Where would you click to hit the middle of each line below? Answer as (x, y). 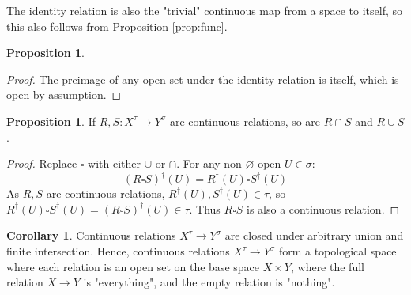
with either (115, 163)
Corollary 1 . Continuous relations (91, 235)
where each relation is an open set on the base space (133, 266)
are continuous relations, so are (245, 121)
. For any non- (211, 163)
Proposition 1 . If (51, 121)
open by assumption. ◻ (64, 95)
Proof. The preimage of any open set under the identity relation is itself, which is (203, 79)
